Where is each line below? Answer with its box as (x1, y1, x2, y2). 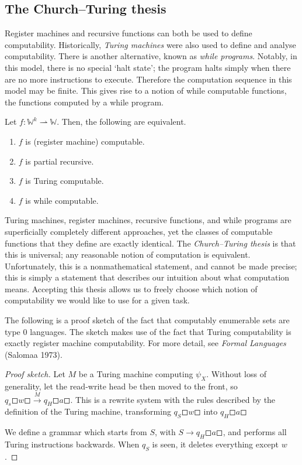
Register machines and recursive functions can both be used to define (5, 27, 252, 39)
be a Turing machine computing (78, 368, 193, 380)
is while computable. (25, 194, 99, 206)
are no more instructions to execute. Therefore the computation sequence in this (5, 73, 292, 85)
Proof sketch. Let (5, 368, 65, 380)
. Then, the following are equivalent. (57, 115, 186, 128)
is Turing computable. (25, 175, 104, 187)
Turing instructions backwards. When (5, 438, 140, 450)
